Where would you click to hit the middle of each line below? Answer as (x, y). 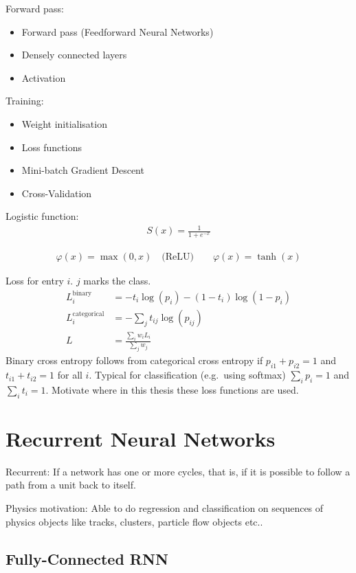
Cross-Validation (57, 193)
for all (70, 375)
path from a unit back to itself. (71, 485)
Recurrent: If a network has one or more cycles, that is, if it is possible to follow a (178, 471)
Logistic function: (42, 216)
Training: (25, 101)
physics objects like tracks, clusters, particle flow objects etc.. (134, 521)
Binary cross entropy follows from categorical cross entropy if (134, 360)
